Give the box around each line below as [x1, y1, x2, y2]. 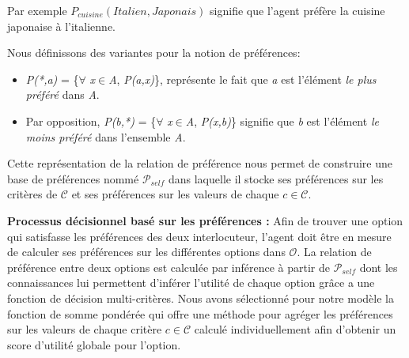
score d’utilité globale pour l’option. [7, 336, 181, 352]
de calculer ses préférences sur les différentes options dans [7, 243, 286, 260]
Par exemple [7, 2, 67, 18]
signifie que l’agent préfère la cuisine [210, 2, 385, 18]
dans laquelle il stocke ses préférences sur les [168, 170, 384, 187]
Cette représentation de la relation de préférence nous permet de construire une [7, 155, 393, 171]
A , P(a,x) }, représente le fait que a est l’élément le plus [108, 70, 377, 87]
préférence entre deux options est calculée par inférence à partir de [7, 258, 330, 275]
